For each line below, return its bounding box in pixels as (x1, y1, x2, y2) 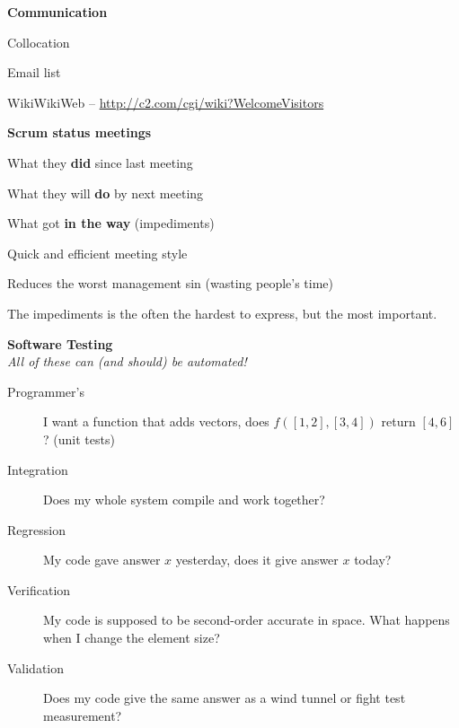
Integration (7, 460, 68, 478)
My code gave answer (43, 550, 161, 569)
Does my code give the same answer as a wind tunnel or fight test (43, 689, 406, 707)
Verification (7, 580, 71, 599)
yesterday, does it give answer (175, 550, 339, 569)
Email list (7, 63, 61, 82)
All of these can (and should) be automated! (7, 352, 247, 371)
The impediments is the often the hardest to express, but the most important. (7, 303, 437, 322)
